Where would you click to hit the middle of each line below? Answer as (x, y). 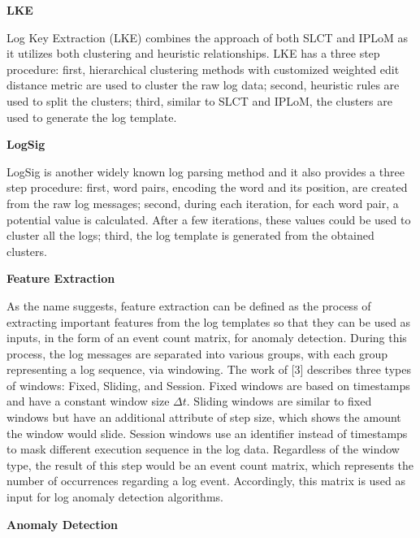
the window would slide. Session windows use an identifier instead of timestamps (207, 433)
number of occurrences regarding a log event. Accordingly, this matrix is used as (206, 481)
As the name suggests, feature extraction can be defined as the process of (189, 305)
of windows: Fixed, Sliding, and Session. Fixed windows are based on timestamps (208, 385)
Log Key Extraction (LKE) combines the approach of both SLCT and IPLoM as (207, 37)
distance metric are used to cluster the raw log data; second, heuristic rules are (203, 85)
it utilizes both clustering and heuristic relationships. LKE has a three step (193, 53)
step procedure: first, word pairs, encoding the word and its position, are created (207, 187)
